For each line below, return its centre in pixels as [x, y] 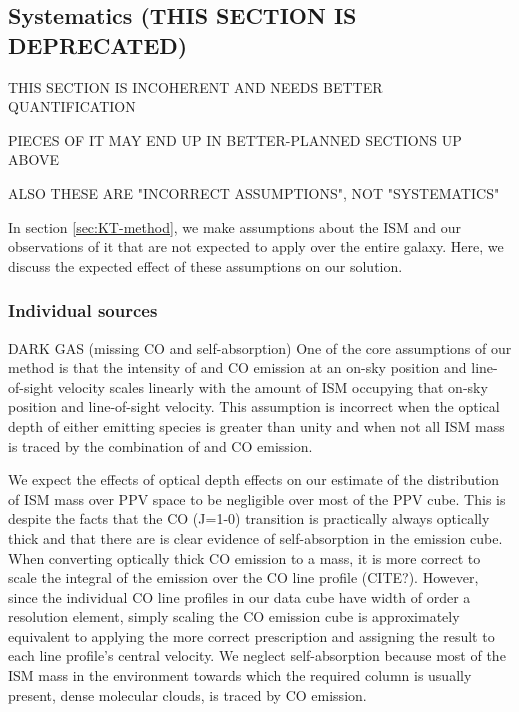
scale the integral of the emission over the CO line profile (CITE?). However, [243, 577]
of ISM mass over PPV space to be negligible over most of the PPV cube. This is [257, 498]
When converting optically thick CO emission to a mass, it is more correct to [244, 557]
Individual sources [83, 310]
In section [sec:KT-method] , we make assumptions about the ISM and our [235, 226]
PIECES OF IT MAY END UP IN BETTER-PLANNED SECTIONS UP [235, 139]
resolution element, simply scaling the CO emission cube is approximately [234, 616]
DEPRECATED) [98, 44]
